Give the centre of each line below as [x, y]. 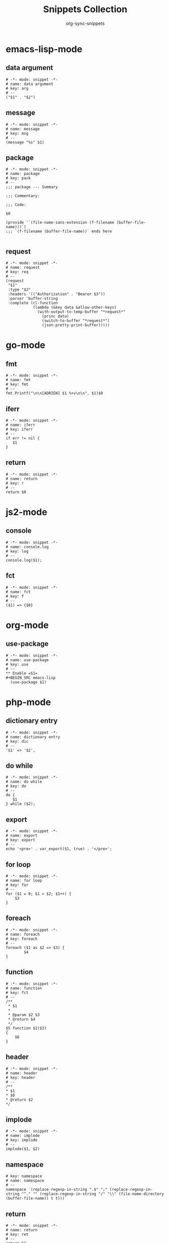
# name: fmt [18, 380]
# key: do [16, 786]
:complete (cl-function [33, 303]
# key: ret [17, 1234]
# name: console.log [27, 547]
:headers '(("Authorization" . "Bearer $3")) [57, 294]
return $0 [16, 492]
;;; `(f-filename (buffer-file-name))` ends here [59, 232]
